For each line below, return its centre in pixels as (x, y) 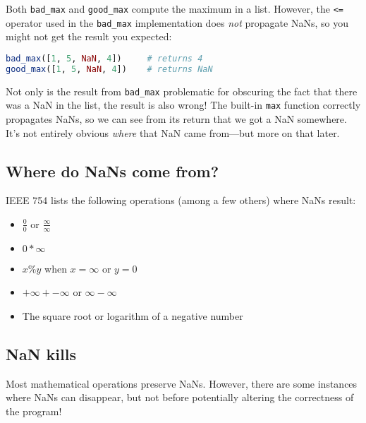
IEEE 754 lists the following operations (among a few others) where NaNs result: (181, 200)
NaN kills (41, 353)
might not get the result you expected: (89, 36)
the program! (34, 411)
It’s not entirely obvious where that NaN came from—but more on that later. (173, 132)
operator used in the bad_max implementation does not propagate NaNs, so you (177, 22)
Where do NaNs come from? (112, 171)
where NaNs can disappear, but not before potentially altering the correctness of (180, 397)
